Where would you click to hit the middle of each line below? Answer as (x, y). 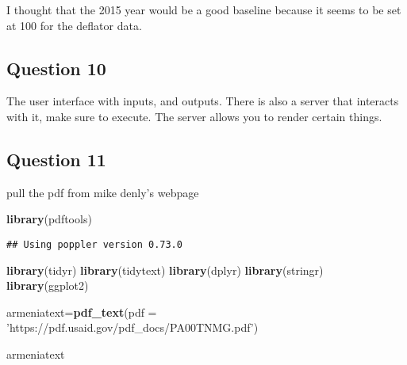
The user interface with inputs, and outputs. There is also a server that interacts (203, 101)
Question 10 (56, 68)
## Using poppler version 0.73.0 (94, 244)
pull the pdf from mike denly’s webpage (103, 192)
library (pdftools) (49, 219)
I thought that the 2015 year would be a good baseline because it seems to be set (204, 10)
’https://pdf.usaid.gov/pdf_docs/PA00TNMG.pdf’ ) (132, 327)
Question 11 (56, 159)
